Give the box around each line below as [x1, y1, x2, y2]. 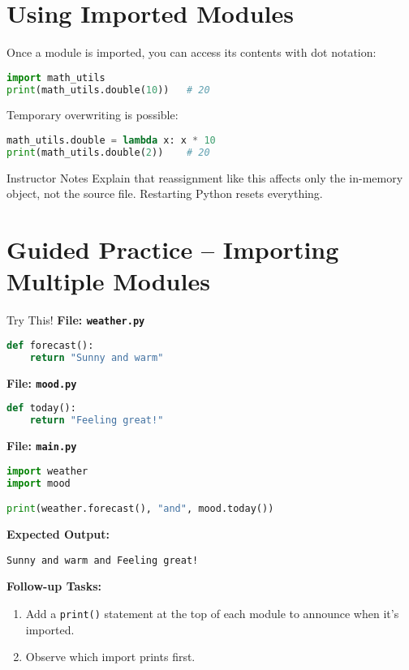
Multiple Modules [6, 264, 210, 298]
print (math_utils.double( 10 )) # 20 [6, 84, 210, 96]
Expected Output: [6, 526, 110, 543]
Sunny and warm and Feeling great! [6, 554, 199, 566]
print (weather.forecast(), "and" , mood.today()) [6, 503, 274, 515]
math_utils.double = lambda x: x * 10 [6, 135, 216, 147]
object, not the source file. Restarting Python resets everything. [6, 185, 323, 202]
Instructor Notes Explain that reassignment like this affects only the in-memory [6, 169, 403, 186]
